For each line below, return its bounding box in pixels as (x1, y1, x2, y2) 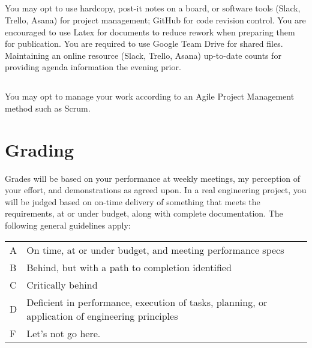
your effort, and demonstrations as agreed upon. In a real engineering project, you (5, 184, 307, 196)
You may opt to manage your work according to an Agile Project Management (5, 90, 295, 103)
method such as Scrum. (5, 101, 91, 114)
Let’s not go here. (26, 326, 101, 340)
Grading (5, 137, 74, 161)
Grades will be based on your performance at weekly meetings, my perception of (5, 172, 301, 184)
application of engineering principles (26, 308, 178, 323)
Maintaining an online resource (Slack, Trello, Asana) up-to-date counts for (5, 49, 281, 61)
